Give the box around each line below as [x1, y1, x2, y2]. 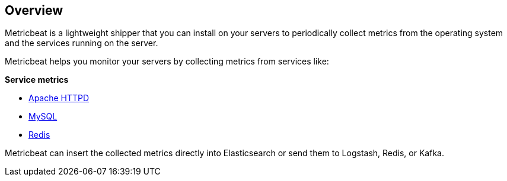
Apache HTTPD [28, 93, 90, 104]
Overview [5, 3, 63, 18]
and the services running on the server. [5, 38, 158, 49]
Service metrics [5, 75, 69, 85]
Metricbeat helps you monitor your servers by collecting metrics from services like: [5, 56, 329, 67]
